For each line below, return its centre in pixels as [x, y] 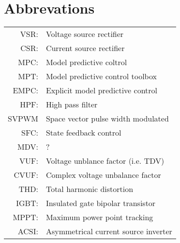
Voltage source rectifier [85, 34]
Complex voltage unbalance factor [103, 175]
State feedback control [83, 133]
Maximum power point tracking [99, 217]
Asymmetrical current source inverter [109, 231]
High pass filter [72, 104]
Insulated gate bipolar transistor [101, 203]
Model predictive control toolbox [101, 76]
